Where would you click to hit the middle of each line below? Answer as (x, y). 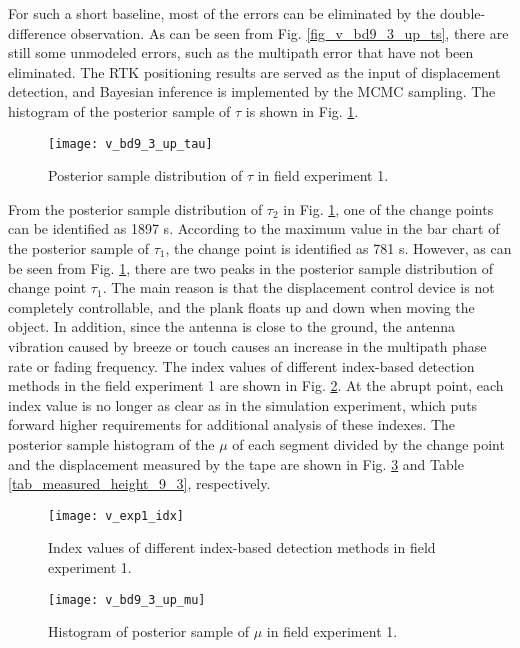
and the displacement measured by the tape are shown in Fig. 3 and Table (236, 463)
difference (37, 32)
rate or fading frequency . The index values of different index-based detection (241, 365)
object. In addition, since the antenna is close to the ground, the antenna (232, 326)
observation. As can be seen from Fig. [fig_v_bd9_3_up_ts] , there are (289, 32)
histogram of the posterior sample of (119, 110)
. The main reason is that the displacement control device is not (298, 287)
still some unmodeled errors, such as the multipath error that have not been (241, 52)
